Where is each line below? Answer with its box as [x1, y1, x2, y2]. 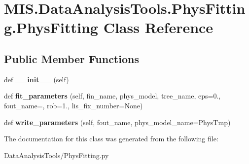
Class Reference [103, 17, 213, 37]
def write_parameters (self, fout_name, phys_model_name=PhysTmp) [4, 117, 231, 127]
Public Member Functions [4, 51, 139, 66]
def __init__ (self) [4, 74, 69, 84]
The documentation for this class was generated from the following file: [4, 133, 218, 144]
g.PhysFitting [4, 17, 98, 37]
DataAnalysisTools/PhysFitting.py [4, 150, 109, 160]
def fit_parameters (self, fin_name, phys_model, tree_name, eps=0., [4, 91, 221, 101]
